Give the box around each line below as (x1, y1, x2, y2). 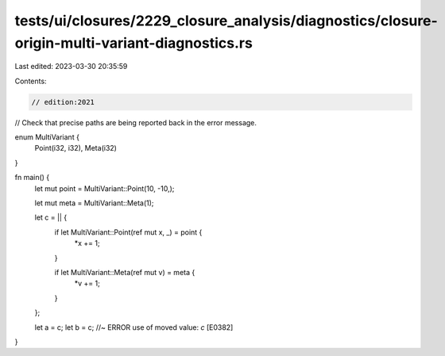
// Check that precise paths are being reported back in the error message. (14, 117, 257, 127)
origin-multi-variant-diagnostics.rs (14, 34, 253, 52)
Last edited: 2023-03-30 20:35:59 (14, 62, 128, 71)
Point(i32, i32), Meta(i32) (34, 144, 117, 153)
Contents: (14, 76, 47, 86)
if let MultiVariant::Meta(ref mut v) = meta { (54, 268, 195, 277)
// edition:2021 (31, 98, 95, 106)
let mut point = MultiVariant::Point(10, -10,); (34, 183, 175, 193)
